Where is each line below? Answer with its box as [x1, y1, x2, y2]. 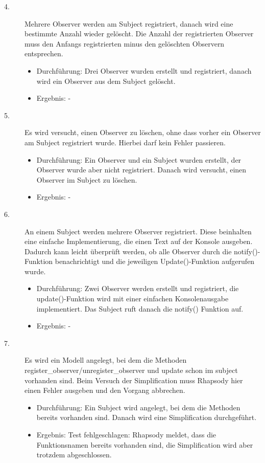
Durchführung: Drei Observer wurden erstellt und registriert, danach [36, 65, 252, 76]
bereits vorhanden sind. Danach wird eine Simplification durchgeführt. [36, 412, 257, 423]
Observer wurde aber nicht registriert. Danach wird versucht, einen [36, 164, 247, 175]
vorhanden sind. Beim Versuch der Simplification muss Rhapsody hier [25, 374, 243, 385]
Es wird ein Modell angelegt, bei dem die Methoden [25, 355, 187, 365]
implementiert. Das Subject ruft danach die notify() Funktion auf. [36, 303, 244, 314]
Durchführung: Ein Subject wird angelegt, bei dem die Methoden [36, 402, 240, 412]
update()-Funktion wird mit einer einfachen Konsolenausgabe [36, 293, 229, 304]
